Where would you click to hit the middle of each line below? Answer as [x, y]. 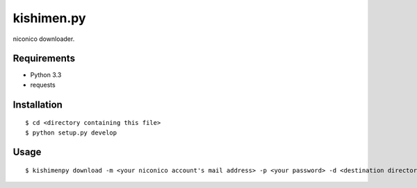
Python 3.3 [46, 75]
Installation [38, 104]
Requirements [44, 59]
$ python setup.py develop [71, 133]
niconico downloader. [44, 39]
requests [43, 85]
